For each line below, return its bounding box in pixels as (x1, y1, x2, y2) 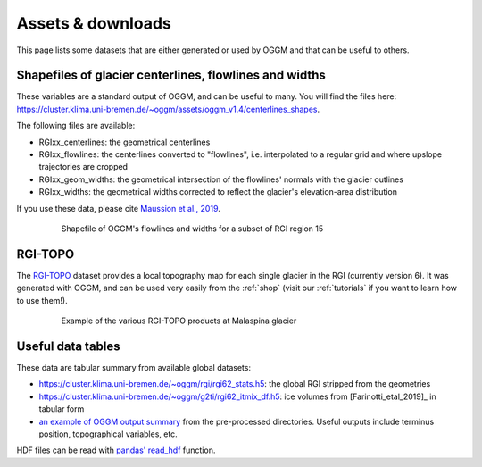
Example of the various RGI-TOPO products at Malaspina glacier (61, 315, 297, 326)
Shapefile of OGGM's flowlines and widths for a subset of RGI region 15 (61, 223, 324, 234)
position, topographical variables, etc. (38, 429, 178, 439)
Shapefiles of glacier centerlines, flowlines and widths (16, 68, 326, 83)
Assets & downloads (16, 13, 171, 33)
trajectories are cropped (38, 162, 129, 172)
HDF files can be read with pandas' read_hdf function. (16, 445, 216, 455)
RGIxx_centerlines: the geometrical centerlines (38, 137, 211, 147)
